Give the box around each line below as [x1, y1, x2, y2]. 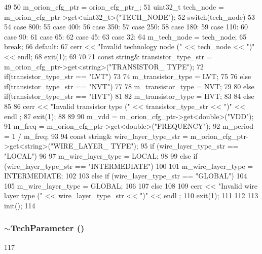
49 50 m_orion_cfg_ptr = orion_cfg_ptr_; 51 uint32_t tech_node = [4, 2, 224, 12]
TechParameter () [10, 222, 85, 234]
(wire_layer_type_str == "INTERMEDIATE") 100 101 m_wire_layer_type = [4, 160, 253, 171]
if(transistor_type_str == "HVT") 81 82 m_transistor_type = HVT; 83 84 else [4, 91, 254, 101]
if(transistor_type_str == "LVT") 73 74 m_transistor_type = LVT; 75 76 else [4, 71, 251, 82]
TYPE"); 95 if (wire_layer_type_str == [110, 140, 239, 151]
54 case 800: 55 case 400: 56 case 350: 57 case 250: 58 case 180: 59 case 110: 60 [4, 21, 248, 32]
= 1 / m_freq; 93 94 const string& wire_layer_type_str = [4, 130, 188, 141]
